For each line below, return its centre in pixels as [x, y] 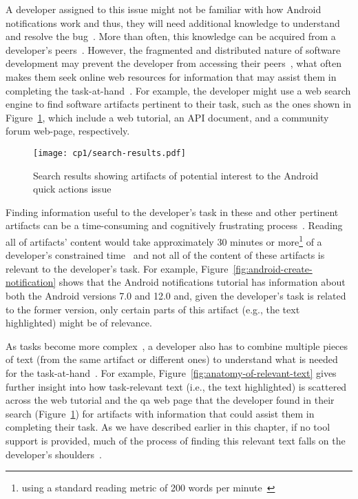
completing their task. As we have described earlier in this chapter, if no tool [168, 427]
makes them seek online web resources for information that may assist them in [171, 76]
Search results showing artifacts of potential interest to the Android [176, 175]
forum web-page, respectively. [68, 131]
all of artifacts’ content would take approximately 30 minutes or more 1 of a [164, 240]
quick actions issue [72, 189]
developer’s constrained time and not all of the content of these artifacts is [165, 255]
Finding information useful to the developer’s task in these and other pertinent [172, 212]
